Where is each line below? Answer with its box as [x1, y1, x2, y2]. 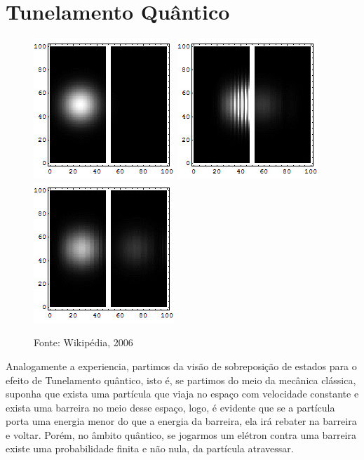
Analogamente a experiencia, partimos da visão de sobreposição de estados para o [6, 358, 357, 373]
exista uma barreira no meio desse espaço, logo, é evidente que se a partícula [6, 400, 335, 414]
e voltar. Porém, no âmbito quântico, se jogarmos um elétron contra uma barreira [6, 427, 356, 442]
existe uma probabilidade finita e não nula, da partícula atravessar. [6, 441, 294, 456]
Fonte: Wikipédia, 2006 [34, 335, 133, 350]
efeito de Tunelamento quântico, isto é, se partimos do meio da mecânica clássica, [6, 372, 356, 387]
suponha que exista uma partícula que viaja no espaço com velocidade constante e [6, 386, 359, 401]
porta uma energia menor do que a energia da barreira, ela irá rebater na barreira [6, 414, 357, 428]
